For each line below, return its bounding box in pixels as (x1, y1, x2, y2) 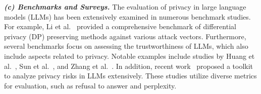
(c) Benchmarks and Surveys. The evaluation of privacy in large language (4, 2, 246, 12)
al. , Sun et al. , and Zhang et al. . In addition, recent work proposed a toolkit (4, 60, 253, 71)
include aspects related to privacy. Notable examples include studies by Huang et (4, 50, 255, 61)
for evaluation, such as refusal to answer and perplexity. (4, 80, 177, 90)
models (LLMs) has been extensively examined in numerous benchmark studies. (4, 11, 251, 22)
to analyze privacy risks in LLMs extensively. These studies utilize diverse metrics (4, 70, 257, 81)
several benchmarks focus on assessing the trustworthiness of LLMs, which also (4, 41, 248, 51)
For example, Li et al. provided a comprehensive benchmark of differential (4, 21, 236, 32)
